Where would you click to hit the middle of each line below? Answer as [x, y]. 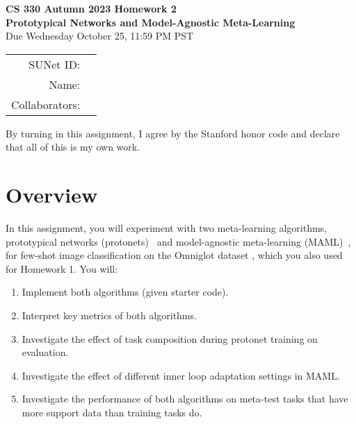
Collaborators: [46, 104]
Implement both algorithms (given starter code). [125, 292]
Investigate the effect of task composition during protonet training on [170, 338]
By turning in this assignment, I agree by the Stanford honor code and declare [173, 133]
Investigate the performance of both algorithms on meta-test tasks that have [185, 399]
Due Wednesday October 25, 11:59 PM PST [100, 36]
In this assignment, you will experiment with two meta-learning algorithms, [167, 228]
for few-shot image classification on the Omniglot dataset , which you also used [174, 255]
